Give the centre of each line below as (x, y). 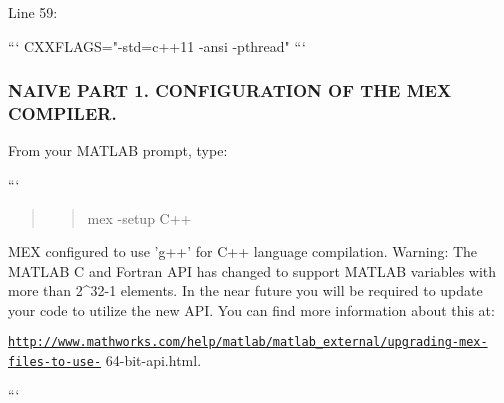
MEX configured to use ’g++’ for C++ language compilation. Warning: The (243, 251)
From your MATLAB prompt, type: (118, 150)
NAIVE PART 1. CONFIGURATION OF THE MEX (230, 90)
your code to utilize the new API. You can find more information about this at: (251, 309)
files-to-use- (55, 362)
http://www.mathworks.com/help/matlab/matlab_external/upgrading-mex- (248, 342)
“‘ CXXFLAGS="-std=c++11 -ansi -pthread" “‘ (157, 45)
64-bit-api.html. (153, 360)
